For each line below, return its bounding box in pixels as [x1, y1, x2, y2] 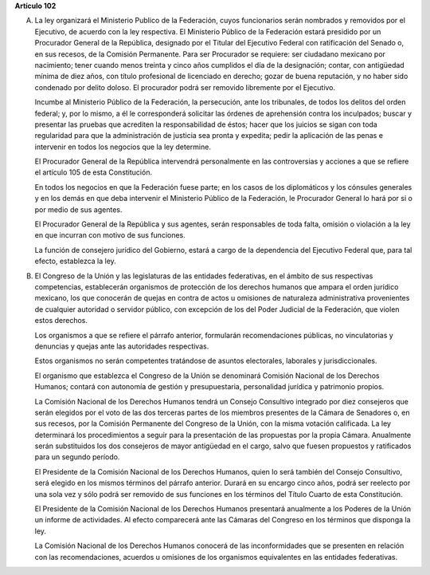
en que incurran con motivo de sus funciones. [34, 230, 186, 240]
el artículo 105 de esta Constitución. [34, 167, 153, 177]
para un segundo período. [34, 452, 120, 462]
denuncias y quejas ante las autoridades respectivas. [34, 341, 209, 351]
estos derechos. [34, 316, 88, 325]
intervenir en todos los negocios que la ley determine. [34, 142, 211, 152]
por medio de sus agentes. [34, 204, 123, 215]
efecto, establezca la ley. [34, 256, 117, 266]
